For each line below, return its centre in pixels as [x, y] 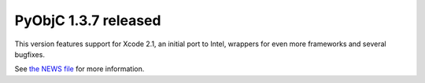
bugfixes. [30, 54]
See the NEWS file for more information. [79, 69]
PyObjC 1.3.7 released [88, 20]
